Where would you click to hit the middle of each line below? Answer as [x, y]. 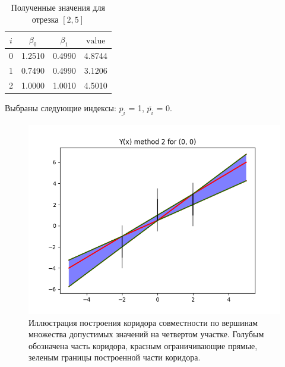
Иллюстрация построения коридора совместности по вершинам [143, 322]
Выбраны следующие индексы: [61, 108]
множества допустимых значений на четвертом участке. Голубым [146, 334]
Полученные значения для [58, 7]
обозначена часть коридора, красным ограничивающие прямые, [143, 345]
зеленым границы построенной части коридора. [115, 357]
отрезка [45, 19]
